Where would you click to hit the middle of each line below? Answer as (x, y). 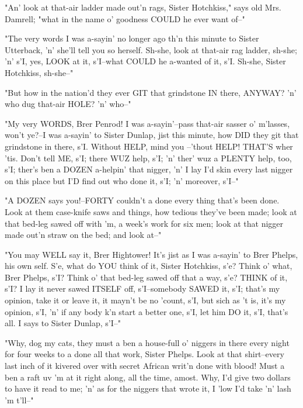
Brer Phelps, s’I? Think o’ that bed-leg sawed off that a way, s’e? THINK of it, (146, 277)
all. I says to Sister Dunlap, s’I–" (63, 323)
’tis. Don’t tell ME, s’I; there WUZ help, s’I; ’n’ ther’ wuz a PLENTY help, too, (148, 158)
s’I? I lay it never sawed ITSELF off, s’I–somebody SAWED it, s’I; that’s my (142, 288)
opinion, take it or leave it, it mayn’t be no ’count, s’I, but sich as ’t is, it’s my (145, 300)
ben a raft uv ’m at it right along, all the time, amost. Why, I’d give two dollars (148, 377)
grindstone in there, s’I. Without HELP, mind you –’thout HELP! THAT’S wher (149, 146)
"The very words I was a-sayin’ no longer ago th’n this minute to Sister (132, 38)
